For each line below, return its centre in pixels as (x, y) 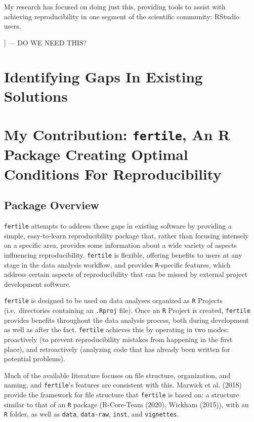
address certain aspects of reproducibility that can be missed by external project (126, 274)
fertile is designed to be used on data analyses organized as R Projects (113, 300)
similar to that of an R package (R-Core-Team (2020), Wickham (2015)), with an (127, 404)
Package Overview (52, 205)
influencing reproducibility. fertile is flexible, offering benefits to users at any (123, 254)
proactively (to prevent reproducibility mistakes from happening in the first (118, 339)
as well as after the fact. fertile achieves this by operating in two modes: (116, 329)
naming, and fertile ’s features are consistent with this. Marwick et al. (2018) (123, 385)
